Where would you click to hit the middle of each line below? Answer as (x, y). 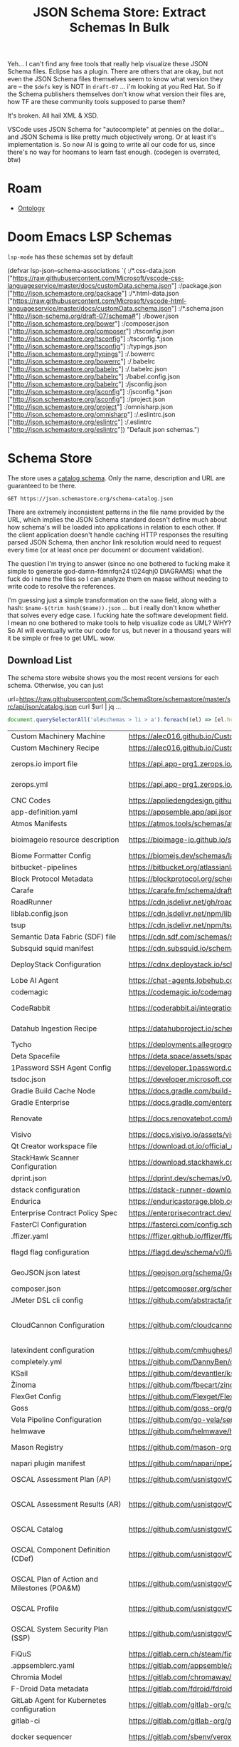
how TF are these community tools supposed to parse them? (96, 102)
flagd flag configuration (50, 1252)
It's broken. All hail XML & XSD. (53, 115)
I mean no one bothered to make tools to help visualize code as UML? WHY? (119, 623)
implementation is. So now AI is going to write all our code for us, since (111, 145)
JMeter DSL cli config (47, 1300)
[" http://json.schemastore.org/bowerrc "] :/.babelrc (81, 361)
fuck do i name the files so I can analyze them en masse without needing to (118, 579)
